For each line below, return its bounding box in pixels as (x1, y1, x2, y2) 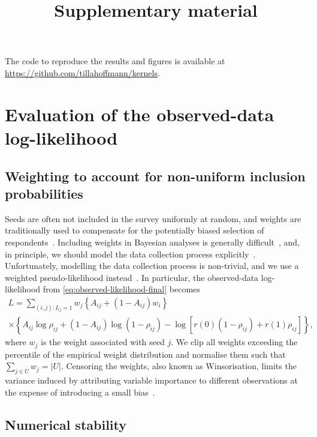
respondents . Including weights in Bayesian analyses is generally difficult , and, (5, 235, 300, 248)
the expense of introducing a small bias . (5, 385, 155, 398)
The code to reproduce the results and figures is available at (5, 55, 225, 67)
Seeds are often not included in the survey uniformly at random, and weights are (5, 212, 301, 225)
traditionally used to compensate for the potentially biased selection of (5, 224, 264, 237)
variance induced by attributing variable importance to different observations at (5, 374, 298, 387)
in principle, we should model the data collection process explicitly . (5, 247, 256, 260)
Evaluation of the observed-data (5, 101, 274, 126)
